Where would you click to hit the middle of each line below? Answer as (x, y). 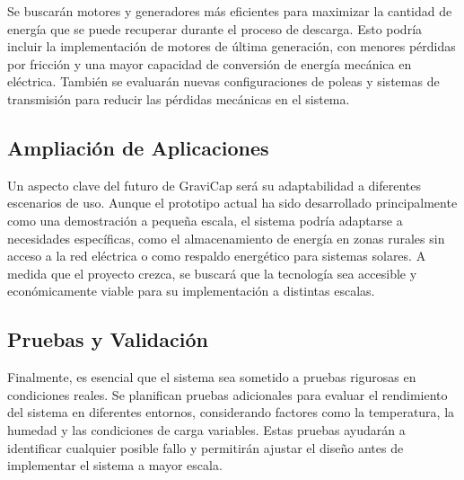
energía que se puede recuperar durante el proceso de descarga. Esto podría (215, 28)
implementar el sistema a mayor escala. (115, 465)
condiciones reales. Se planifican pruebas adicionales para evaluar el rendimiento (228, 394)
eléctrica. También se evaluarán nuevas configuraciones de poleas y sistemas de (223, 81)
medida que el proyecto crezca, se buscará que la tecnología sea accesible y (212, 273)
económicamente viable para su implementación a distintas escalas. (191, 291)
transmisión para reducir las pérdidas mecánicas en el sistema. (179, 98)
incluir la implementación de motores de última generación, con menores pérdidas (232, 46)
